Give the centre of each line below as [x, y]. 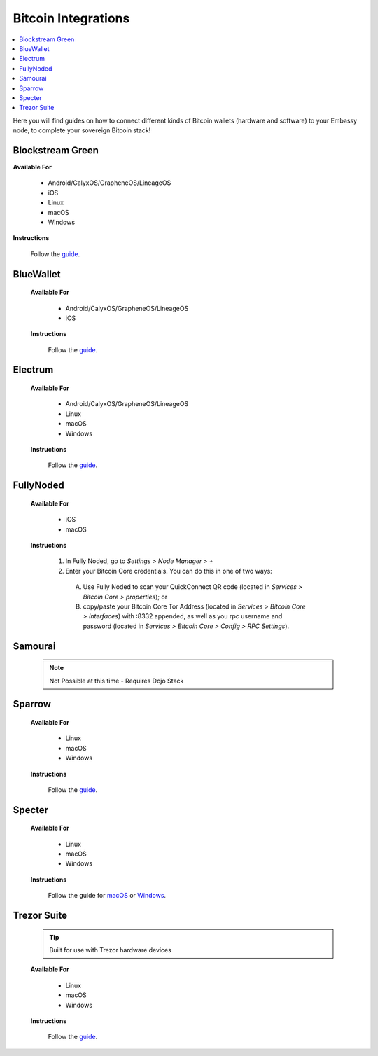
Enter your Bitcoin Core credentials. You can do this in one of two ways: [169, 571]
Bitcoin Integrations [71, 18]
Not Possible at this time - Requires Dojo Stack [117, 681]
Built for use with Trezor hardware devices [110, 950]
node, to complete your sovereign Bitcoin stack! [82, 130]
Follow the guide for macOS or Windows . [107, 896]
